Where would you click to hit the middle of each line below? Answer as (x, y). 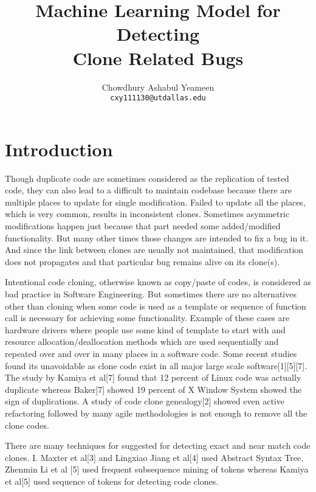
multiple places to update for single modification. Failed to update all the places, (155, 202)
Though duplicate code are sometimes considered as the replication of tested (147, 178)
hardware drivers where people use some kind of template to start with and (145, 329)
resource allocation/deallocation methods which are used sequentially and (142, 341)
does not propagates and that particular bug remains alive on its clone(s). (143, 261)
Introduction (59, 149)
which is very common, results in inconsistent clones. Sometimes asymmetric (147, 214)
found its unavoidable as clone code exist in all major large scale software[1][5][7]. (156, 365)
